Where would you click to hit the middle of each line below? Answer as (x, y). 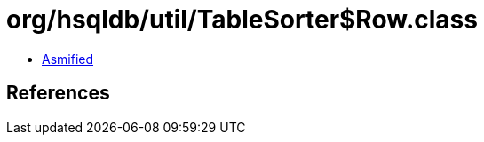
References (58, 93)
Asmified (68, 59)
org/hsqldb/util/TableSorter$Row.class (242, 20)
